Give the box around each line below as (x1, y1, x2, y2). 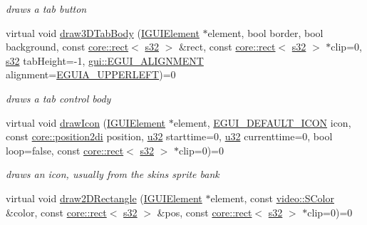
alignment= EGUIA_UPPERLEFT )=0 (6, 67, 176, 82)
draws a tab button (6, 1, 87, 16)
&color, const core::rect (6, 204, 107, 219)
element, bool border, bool (207, 25, 324, 40)
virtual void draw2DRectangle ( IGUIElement (6, 190, 202, 205)
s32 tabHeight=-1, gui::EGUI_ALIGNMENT (6, 53, 204, 68)
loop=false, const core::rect (6, 142, 124, 157)
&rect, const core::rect (178, 39, 276, 54)
